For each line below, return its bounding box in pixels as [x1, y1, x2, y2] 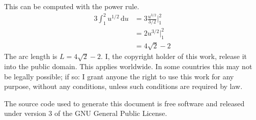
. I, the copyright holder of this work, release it [101, 51, 247, 62]
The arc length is [4, 51, 58, 62]
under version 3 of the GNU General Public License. [4, 108, 167, 118]
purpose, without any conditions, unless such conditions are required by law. [4, 81, 243, 92]
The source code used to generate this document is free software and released [4, 98, 245, 108]
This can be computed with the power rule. [4, 1, 139, 11]
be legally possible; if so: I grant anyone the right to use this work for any [4, 71, 234, 81]
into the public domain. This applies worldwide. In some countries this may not [4, 61, 252, 71]
